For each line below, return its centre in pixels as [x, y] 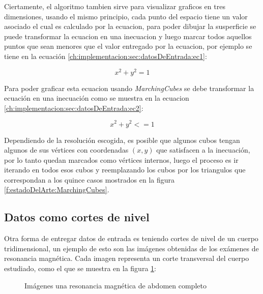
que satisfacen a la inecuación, [203, 150]
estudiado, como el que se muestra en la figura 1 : [80, 268]
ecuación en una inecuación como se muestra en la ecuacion [97, 98]
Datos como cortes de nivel [77, 217]
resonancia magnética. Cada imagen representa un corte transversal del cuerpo [127, 258]
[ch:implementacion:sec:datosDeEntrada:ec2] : [74, 108]
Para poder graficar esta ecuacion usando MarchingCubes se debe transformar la [129, 88]
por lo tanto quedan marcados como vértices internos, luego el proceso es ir [121, 159]
